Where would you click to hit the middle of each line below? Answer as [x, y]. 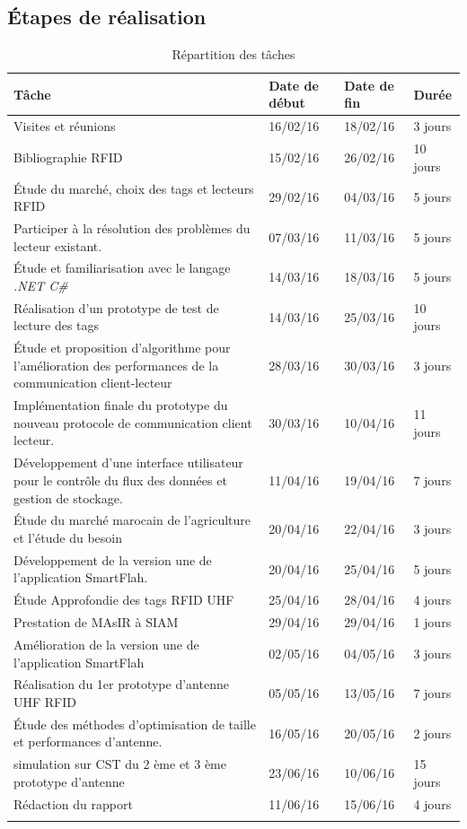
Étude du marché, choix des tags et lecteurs [134, 188]
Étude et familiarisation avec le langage [122, 268]
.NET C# [41, 285]
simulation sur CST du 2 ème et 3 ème [120, 764]
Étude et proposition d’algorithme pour [122, 348]
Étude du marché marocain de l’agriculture [132, 520]
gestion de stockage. [68, 497]
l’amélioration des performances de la [116, 365]
